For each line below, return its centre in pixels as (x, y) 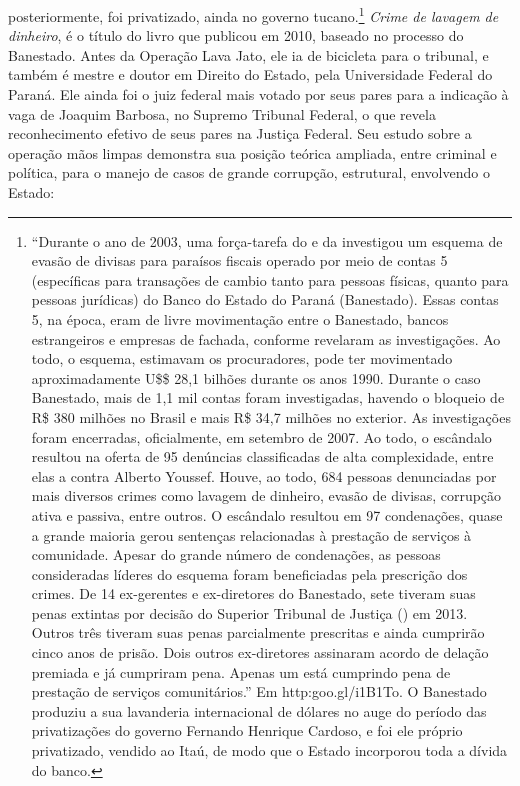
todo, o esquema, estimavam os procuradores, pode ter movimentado (242, 358)
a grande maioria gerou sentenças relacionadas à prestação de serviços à (251, 534)
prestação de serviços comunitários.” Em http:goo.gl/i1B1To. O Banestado (259, 691)
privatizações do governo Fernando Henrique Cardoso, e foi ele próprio (247, 730)
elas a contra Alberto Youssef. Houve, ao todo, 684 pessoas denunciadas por (264, 475)
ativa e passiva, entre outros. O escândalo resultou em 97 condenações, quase (267, 514)
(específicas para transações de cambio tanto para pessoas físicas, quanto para (270, 279)
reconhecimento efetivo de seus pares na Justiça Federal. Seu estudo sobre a (240, 133)
